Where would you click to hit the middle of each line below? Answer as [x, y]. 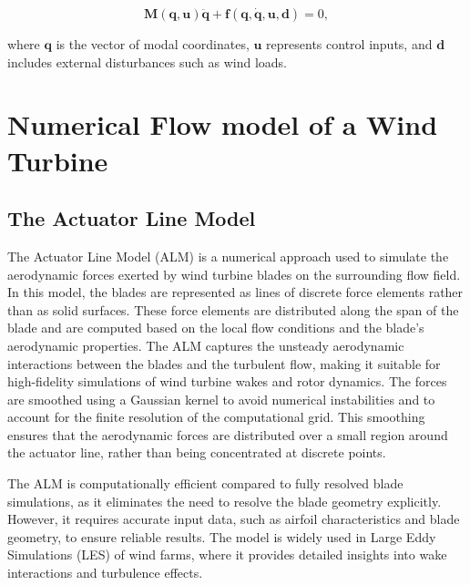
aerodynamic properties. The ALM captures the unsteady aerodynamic [206, 345]
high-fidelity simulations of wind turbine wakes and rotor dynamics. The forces [227, 381]
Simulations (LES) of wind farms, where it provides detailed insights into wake [227, 554]
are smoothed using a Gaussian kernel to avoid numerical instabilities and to [221, 399]
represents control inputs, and [349, 44]
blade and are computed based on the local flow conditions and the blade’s [216, 328]
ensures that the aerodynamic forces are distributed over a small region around [228, 434]
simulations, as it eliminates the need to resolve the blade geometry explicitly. [225, 501]
